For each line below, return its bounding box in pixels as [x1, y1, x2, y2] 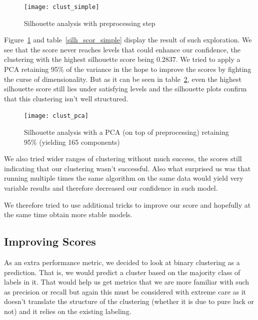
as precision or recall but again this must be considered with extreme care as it [4, 286, 246, 297]
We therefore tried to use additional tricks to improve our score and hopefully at [4, 199, 251, 210]
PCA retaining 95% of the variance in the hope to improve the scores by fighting [4, 64, 251, 74]
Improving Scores [4, 234, 96, 249]
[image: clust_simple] [24, 3, 99, 10]
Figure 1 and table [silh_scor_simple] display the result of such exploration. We [4, 34, 252, 45]
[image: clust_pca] [24, 112, 88, 120]
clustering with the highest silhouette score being [4, 54, 154, 64]
